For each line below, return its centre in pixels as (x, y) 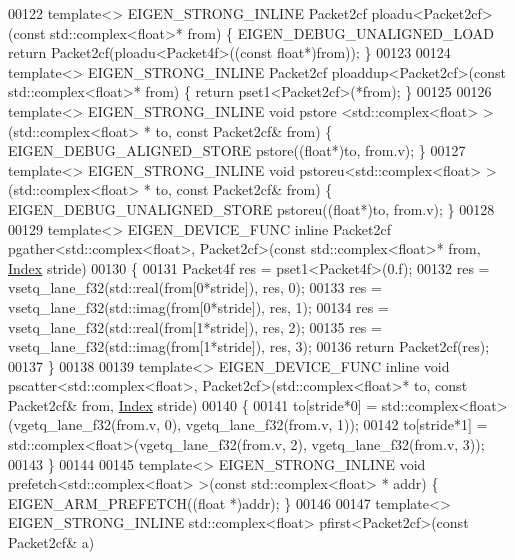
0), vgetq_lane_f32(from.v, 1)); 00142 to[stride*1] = (326, 424)
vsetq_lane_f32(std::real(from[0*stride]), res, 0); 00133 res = (195, 287)
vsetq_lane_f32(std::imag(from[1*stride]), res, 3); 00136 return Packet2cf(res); (249, 346)
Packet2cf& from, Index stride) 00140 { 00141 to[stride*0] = (193, 404)
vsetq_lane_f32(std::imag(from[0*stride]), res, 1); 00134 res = (198, 306)
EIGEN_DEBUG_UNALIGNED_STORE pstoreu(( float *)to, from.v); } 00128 (251, 208)
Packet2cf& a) (51, 542)
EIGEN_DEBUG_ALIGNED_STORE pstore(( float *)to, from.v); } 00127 (237, 150)
